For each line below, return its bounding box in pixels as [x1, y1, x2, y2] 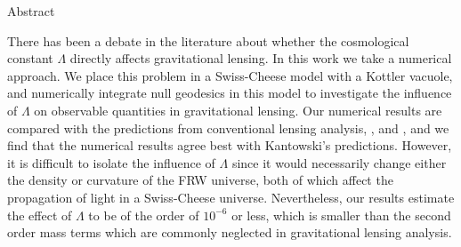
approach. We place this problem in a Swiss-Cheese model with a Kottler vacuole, [7, 66, 453, 84]
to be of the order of [88, 205, 199, 224]
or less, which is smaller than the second [231, 205, 451, 224]
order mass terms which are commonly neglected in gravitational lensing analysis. [7, 223, 452, 242]
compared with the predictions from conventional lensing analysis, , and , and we [7, 118, 449, 137]
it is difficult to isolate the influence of [7, 153, 215, 171]
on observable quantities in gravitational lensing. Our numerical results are [34, 100, 442, 119]
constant [7, 49, 53, 68]
